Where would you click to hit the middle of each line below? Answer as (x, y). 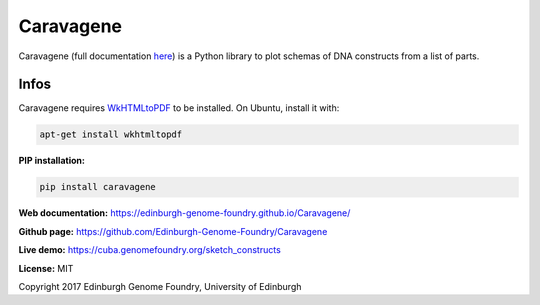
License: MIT (46, 268)
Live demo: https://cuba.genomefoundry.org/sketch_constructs (150, 250)
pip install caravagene (98, 187)
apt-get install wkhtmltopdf (111, 134)
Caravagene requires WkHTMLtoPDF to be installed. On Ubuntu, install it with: (179, 108)
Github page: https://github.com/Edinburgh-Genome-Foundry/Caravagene (173, 231)
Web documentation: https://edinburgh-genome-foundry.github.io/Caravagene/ (184, 213)
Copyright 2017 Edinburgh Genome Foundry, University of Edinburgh (160, 286)
